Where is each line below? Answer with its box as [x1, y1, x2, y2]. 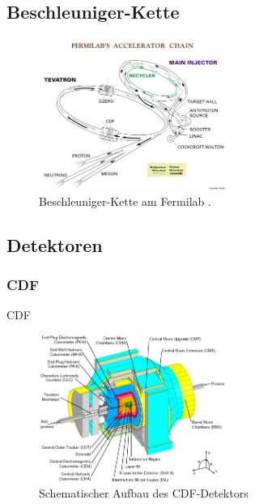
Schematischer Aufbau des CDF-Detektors [39, 485, 249, 502]
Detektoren [6, 232, 103, 257]
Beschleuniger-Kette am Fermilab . [39, 192, 211, 209]
